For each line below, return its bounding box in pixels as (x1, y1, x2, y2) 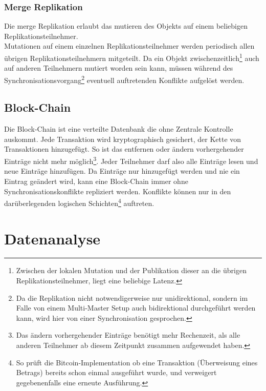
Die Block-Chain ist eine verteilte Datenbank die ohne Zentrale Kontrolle (4, 124, 233, 134)
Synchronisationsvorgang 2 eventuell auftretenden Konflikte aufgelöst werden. (4, 73, 245, 85)
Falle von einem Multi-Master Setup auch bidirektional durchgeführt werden (16, 302, 256, 313)
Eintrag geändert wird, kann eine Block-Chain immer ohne (4, 175, 188, 186)
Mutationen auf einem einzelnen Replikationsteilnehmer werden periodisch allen (4, 40, 255, 51)
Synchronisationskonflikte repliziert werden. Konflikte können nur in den (4, 186, 231, 196)
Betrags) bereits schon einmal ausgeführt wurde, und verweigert (16, 367, 217, 378)
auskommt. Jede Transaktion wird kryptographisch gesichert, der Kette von (4, 133, 241, 144)
